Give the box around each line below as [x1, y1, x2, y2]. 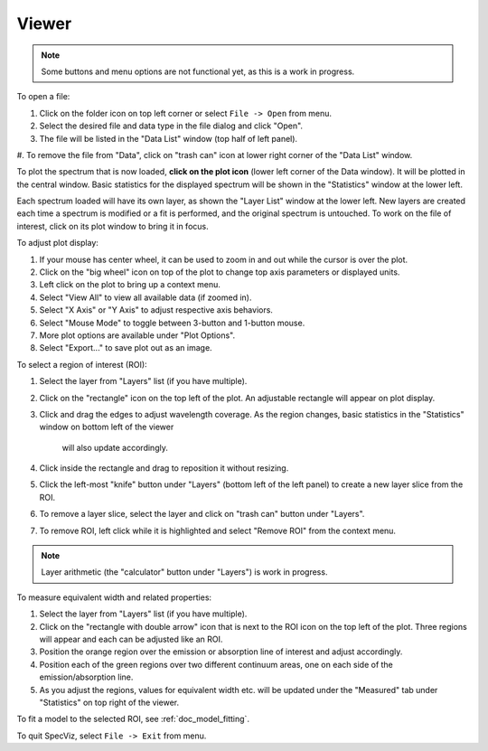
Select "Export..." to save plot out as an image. [39, 343, 212, 353]
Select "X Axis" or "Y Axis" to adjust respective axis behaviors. [39, 305, 273, 315]
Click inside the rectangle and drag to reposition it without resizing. [39, 463, 289, 474]
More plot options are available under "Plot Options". [39, 330, 235, 341]
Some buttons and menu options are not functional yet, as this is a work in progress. [41, 66, 355, 77]
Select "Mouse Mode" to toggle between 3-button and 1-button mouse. [39, 317, 305, 328]
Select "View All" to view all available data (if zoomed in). [39, 292, 252, 303]
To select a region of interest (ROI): [16, 359, 148, 370]
